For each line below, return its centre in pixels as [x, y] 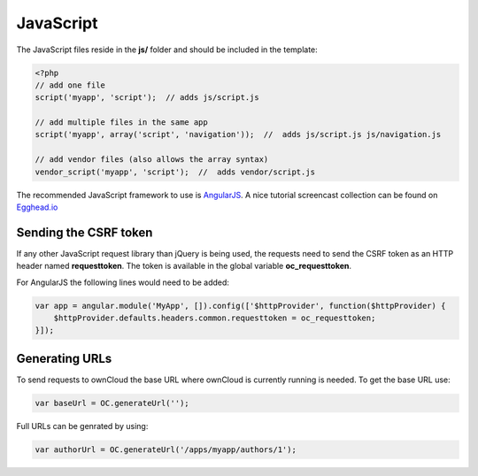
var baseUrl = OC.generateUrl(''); [112, 403]
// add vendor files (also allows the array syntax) [152, 160]
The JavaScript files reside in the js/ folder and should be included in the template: [167, 50]
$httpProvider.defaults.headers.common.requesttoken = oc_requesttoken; [215, 318]
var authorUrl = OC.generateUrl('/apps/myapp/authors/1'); [166, 449]
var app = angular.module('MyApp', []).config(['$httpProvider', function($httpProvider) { [240, 306]
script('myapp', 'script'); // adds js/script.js [147, 98]
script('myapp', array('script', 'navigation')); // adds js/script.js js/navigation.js [238, 134]
